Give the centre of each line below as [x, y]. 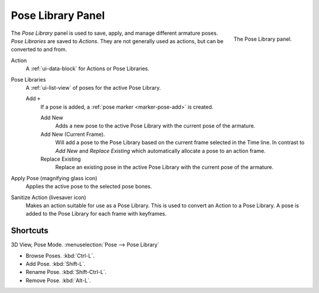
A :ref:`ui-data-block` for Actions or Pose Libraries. [88, 69]
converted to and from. [39, 50]
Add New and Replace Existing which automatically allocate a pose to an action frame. [160, 151]
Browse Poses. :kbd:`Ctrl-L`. [60, 255]
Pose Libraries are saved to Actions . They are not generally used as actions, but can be [117, 41]
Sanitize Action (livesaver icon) [49, 197]
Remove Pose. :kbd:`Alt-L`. [58, 280]
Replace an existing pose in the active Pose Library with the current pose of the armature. [165, 167]
